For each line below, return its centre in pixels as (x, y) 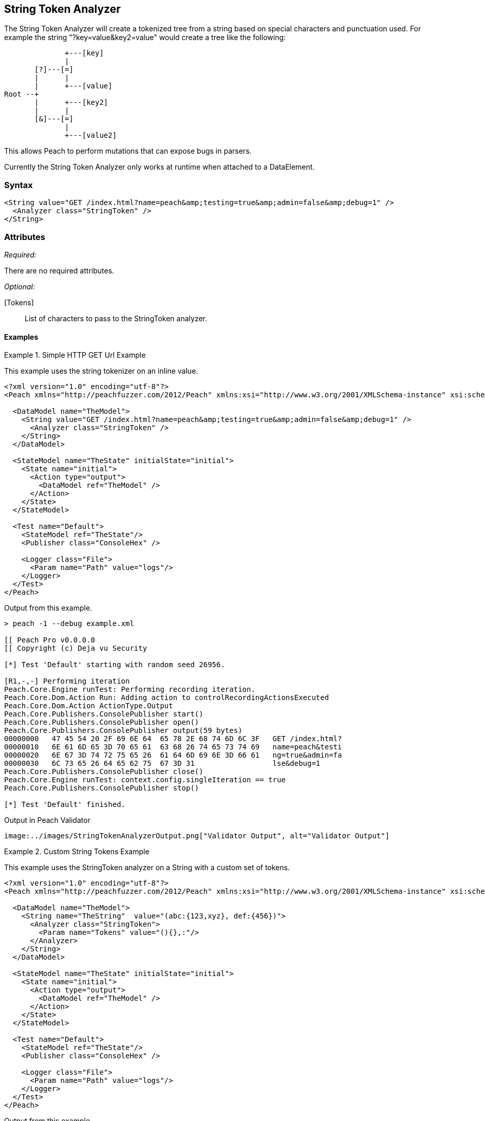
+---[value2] (91, 135)
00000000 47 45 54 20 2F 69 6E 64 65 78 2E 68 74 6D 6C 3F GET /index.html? (173, 739)
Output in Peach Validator (47, 820)
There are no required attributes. (59, 270)
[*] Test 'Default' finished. (65, 805)
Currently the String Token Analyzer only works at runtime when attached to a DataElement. (160, 167)
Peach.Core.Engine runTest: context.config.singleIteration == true (145, 780)
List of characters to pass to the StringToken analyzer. (116, 318)
